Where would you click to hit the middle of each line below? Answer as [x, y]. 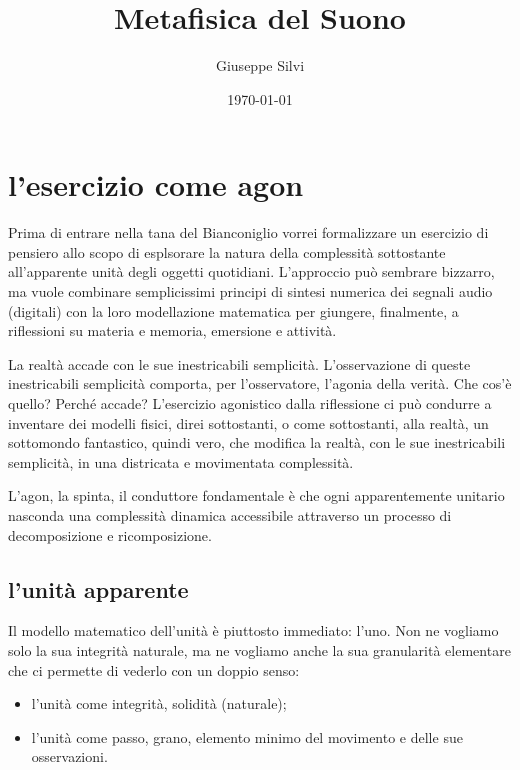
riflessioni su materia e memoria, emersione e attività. [172, 330]
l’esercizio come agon [156, 184]
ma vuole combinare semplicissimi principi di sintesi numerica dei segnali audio [250, 291]
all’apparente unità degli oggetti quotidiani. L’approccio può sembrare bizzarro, [251, 271]
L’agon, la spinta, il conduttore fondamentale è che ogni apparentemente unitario [256, 495]
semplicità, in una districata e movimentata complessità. [181, 461]
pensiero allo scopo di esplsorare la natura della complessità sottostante [227, 251]
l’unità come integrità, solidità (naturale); [159, 703]
